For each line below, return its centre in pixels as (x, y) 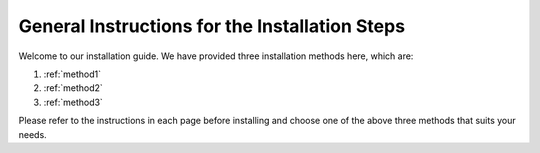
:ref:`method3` (73, 102)
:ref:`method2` (73, 88)
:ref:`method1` (72, 74)
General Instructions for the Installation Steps (211, 26)
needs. (32, 134)
